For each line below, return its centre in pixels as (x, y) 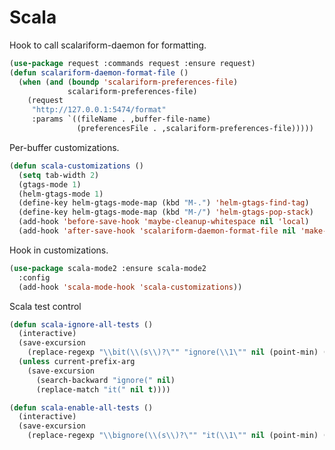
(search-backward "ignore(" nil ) (105, 380)
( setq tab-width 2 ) (59, 175)
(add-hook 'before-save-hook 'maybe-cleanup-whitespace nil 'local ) (164, 222)
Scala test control (45, 306)
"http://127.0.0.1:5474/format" (99, 110)
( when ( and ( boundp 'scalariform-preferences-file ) (128, 82)
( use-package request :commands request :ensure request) (132, 63)
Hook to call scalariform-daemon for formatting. (108, 45)
